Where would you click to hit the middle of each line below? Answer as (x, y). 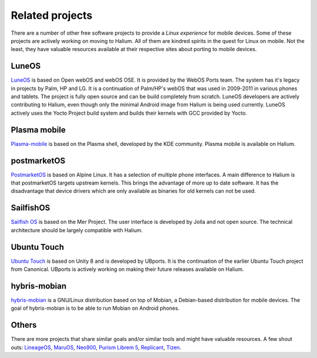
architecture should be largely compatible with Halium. (77, 230)
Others (24, 325)
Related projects (52, 15)
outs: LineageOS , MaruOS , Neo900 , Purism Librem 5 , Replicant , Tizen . (96, 347)
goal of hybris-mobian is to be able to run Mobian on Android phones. (95, 308)
